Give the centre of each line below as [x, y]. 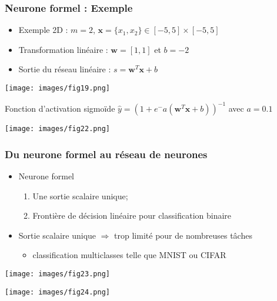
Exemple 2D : [43, 30]
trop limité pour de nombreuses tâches [183, 235]
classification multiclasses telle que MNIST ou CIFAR [129, 255]
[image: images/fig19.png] [57, 88]
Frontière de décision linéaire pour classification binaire [132, 215]
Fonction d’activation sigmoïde [60, 108]
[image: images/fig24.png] [57, 292]
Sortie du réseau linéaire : [65, 69]
